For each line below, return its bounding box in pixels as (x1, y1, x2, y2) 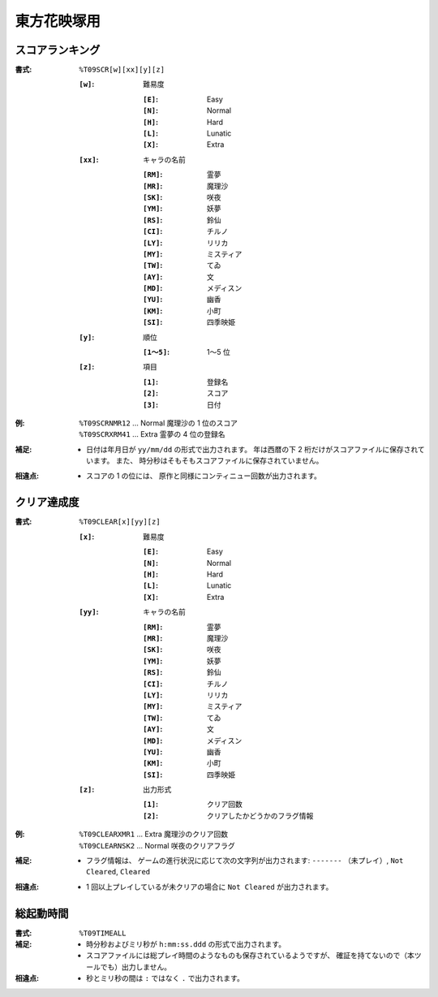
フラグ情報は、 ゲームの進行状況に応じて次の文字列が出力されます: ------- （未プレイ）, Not (86, 856, 404, 865)
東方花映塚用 (15, 12, 101, 30)
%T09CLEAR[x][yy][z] (79, 517, 161, 527)
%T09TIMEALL (79, 928, 127, 938)
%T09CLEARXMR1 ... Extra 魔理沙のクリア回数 (79, 829, 229, 839)
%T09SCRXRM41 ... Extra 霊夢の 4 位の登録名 (79, 429, 226, 439)
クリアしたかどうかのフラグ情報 (207, 810, 314, 820)
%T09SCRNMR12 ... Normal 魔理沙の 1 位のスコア (79, 418, 238, 428)
